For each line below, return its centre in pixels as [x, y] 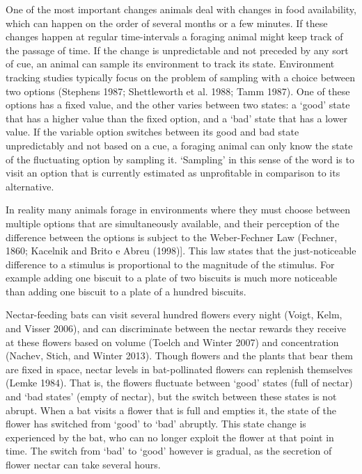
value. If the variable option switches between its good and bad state [152, 132]
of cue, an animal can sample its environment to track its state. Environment [170, 64]
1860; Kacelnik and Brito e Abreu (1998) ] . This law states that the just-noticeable [181, 251]
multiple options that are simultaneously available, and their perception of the [173, 223]
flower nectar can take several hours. [83, 464]
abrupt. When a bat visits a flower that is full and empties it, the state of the [171, 410]
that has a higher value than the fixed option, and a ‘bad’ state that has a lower [177, 118]
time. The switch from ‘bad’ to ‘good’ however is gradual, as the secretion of [169, 451]
